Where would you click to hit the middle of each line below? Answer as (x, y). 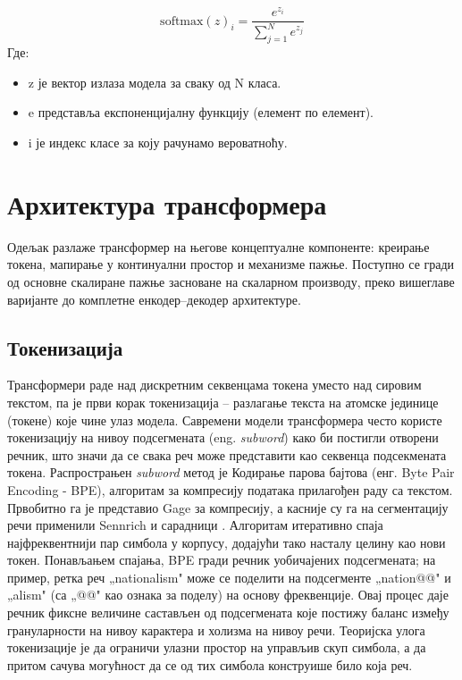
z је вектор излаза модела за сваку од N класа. (155, 82)
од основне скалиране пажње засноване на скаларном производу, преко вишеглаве (231, 281)
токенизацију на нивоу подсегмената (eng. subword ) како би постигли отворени (223, 437)
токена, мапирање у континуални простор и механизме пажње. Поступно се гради (231, 264)
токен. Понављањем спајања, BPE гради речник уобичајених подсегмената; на (222, 560)
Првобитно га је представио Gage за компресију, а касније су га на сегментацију (228, 507)
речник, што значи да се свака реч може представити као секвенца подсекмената (227, 454)
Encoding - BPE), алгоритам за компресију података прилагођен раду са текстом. (230, 489)
